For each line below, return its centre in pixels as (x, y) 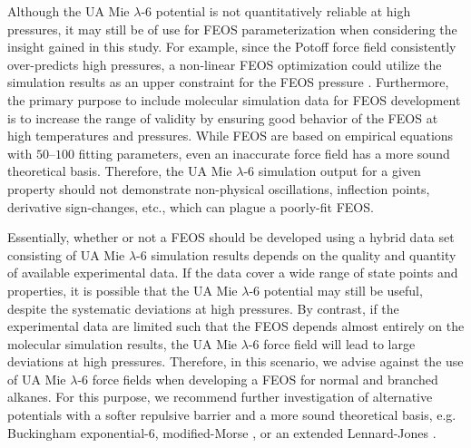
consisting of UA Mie (66, 254)
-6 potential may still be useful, (336, 290)
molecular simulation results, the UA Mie (123, 343)
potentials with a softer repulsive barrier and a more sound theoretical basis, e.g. (232, 415)
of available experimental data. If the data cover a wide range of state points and (233, 273)
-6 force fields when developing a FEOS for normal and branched (258, 379)
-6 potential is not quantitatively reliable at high (276, 11)
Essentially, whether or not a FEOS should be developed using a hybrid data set (231, 237)
